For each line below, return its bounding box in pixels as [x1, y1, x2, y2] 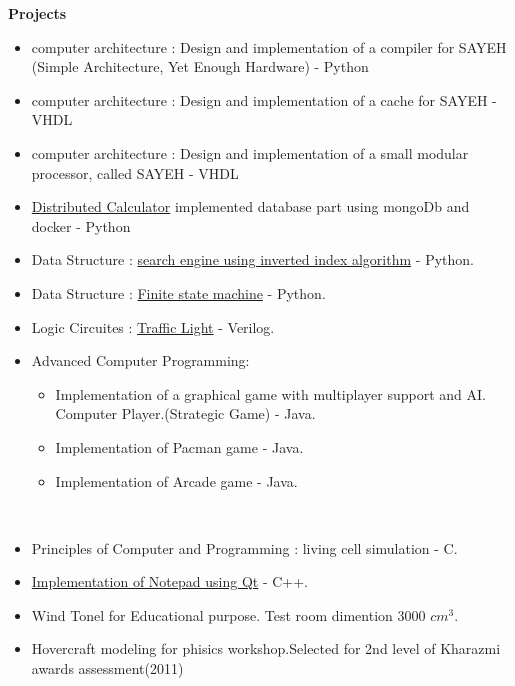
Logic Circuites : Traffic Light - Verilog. [31, 316, 275, 337]
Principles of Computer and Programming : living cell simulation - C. [31, 537, 458, 558]
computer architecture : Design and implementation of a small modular [31, 142, 469, 163]
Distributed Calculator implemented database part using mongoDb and [31, 196, 470, 217]
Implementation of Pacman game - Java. [55, 436, 304, 457]
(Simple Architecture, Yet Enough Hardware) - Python [31, 56, 369, 77]
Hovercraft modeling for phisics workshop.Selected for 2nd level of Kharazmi [31, 638, 501, 659]
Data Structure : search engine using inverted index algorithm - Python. [31, 249, 474, 270]
